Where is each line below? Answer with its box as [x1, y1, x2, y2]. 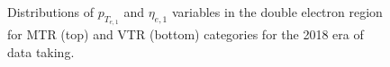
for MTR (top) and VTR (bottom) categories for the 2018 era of [7, 25, 364, 44]
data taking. [7, 42, 75, 61]
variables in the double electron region [171, 3, 383, 21]
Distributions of [7, 3, 95, 21]
